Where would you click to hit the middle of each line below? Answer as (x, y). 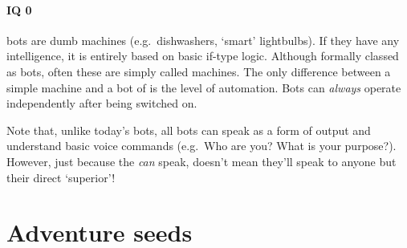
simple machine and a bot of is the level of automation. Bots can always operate (204, 87)
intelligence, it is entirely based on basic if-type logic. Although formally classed (203, 56)
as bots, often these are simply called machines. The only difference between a (199, 71)
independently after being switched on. (102, 103)
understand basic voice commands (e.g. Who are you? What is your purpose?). (201, 146)
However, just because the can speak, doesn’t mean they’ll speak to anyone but (201, 161)
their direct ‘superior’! (61, 177)
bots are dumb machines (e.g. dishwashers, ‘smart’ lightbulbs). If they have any (203, 40)
